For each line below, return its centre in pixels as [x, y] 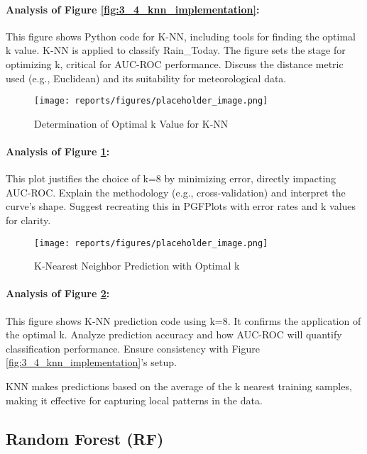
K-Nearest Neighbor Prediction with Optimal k [137, 266]
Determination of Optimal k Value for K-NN [131, 123]
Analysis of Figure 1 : [58, 151]
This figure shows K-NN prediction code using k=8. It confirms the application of [183, 320]
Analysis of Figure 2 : [58, 293]
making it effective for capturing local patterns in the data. [134, 400]
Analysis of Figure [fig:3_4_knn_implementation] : [133, 9]
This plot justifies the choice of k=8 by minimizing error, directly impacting [171, 178]
